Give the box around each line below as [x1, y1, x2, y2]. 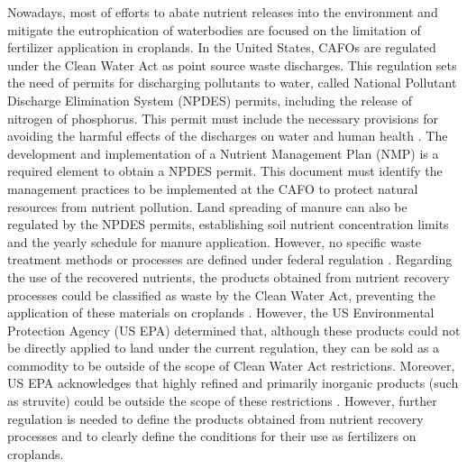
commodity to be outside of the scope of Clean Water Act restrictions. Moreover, [7, 355, 455, 374]
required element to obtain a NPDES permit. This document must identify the [7, 161, 443, 180]
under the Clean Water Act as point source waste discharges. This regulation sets [7, 55, 457, 74]
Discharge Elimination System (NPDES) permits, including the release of [7, 90, 413, 109]
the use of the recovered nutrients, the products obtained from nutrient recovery [7, 267, 450, 286]
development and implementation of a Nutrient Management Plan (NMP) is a [7, 143, 439, 162]
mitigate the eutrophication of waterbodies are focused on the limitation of [7, 20, 421, 39]
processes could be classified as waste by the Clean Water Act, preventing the [7, 285, 436, 304]
